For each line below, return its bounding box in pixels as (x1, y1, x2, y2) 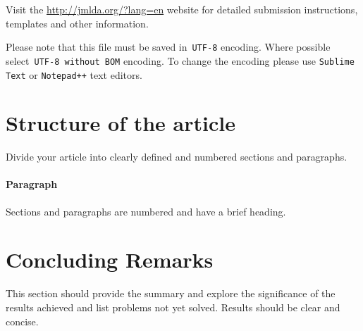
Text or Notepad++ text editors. (6, 67, 142, 82)
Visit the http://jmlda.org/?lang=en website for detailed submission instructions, (6, 2, 358, 16)
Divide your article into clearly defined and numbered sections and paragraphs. (6, 149, 347, 164)
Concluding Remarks (6, 245, 214, 274)
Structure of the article (6, 108, 235, 137)
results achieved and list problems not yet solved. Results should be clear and (6, 299, 340, 314)
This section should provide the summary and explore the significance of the (6, 286, 336, 301)
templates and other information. (6, 15, 149, 30)
